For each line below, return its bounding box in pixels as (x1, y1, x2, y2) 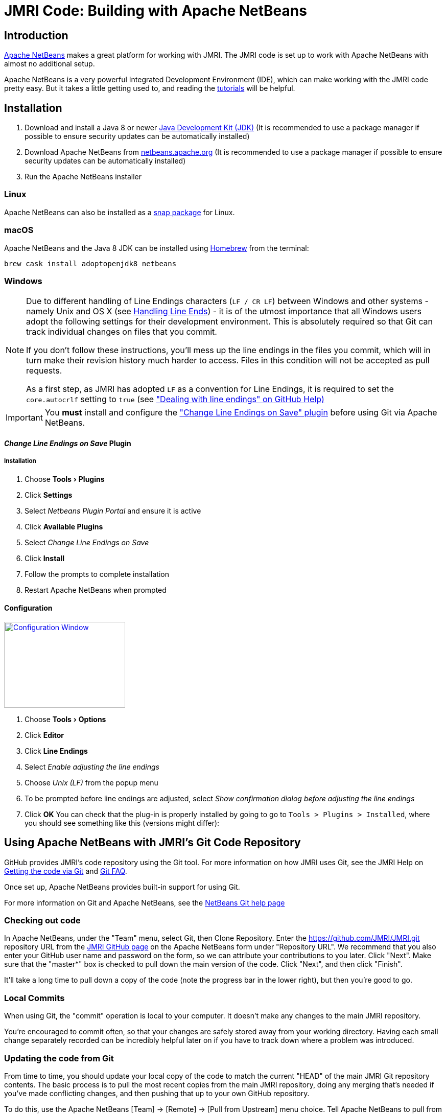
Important (6, 412, 43, 423)
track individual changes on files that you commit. (26, 327, 217, 337)
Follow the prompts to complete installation (25, 569, 169, 578)
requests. (26, 365, 62, 376)
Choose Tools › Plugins (25, 474, 105, 483)
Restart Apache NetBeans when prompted (25, 585, 167, 594)
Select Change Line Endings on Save (25, 538, 149, 547)
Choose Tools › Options (25, 714, 106, 724)
